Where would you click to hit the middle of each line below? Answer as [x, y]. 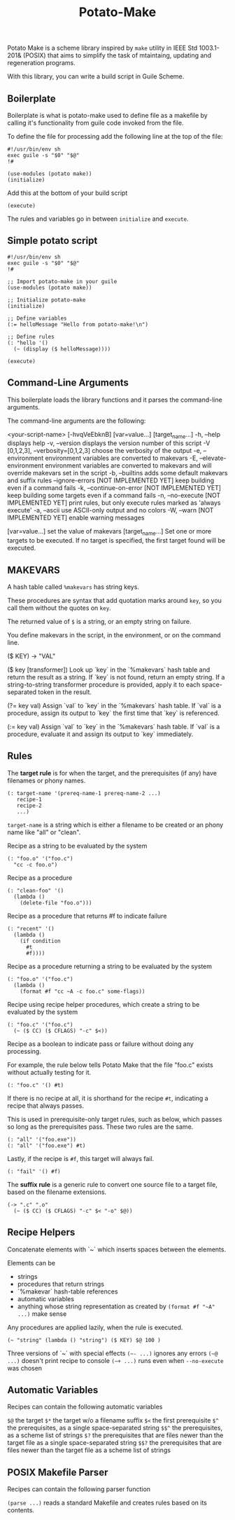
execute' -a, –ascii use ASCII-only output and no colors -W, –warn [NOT [111, 510]
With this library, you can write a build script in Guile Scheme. [96, 76]
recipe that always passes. [45, 1106]
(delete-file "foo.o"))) [56, 903]
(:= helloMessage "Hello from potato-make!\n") [78, 324]
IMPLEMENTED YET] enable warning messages [76, 518]
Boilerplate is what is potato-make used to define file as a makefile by [107, 115]
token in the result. [65, 692]
